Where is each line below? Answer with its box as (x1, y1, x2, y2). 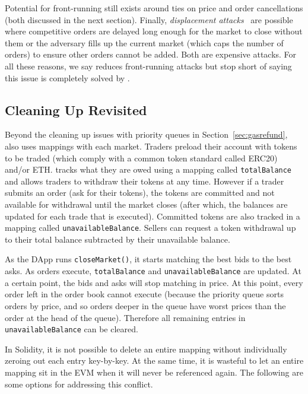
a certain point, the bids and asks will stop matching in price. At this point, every (5, 276, 303, 288)
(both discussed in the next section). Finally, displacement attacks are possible (5, 13, 293, 26)
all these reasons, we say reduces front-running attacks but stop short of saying (5, 59, 292, 72)
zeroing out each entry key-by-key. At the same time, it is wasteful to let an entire (5, 354, 304, 367)
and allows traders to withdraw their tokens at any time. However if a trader (5, 174, 284, 187)
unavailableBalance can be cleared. (5, 323, 138, 335)
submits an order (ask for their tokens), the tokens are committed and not (5, 186, 275, 199)
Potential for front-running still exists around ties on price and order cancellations (5, 2, 303, 14)
